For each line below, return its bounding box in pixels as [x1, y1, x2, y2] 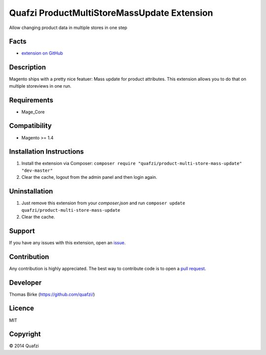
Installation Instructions [9, 148, 84, 156]
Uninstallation [9, 187, 53, 195]
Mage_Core [21, 109, 45, 115]
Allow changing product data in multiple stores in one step [9, 25, 128, 31]
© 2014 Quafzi [9, 343, 39, 349]
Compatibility [9, 122, 52, 130]
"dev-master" [21, 167, 53, 173]
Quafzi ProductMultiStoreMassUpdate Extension [9, 7, 213, 18]
